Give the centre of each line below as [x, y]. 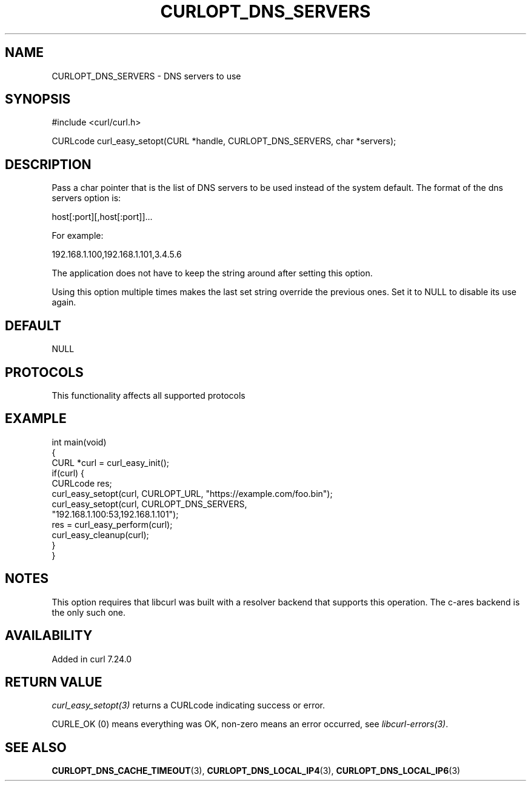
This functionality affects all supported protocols [149, 395]
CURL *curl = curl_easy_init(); [110, 462]
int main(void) [79, 442]
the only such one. [89, 612]
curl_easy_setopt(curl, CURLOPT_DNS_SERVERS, [149, 504]
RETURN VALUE [54, 682]
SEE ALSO [36, 747]
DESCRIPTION [48, 164]
